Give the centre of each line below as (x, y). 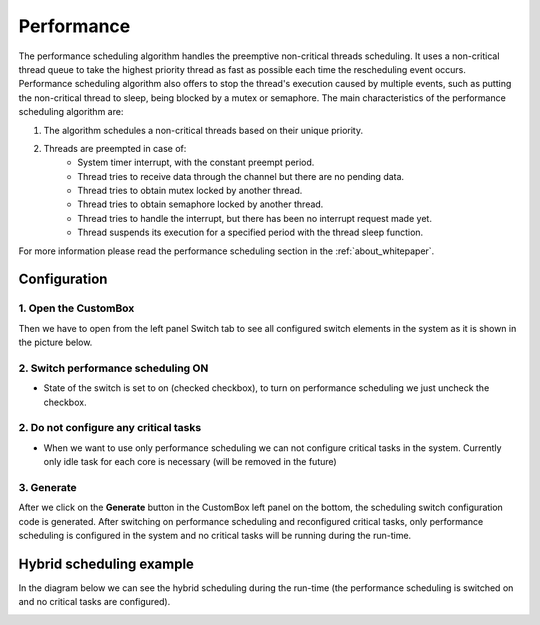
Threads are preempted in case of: (115, 148)
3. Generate (47, 487)
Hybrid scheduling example (106, 563)
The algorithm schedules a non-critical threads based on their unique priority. (203, 130)
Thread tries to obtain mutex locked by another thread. (190, 191)
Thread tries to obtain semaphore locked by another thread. (200, 204)
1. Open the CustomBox (76, 308)
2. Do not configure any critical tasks (110, 428)
